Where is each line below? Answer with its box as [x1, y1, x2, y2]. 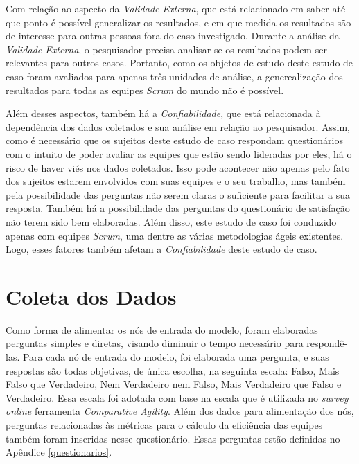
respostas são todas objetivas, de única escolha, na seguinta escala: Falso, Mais [6, 363, 340, 377]
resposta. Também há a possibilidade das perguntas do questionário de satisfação [6, 201, 350, 215]
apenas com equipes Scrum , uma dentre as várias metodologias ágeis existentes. [6, 228, 344, 242]
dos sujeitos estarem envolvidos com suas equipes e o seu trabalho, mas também [6, 174, 346, 188]
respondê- [306, 336, 348, 350]
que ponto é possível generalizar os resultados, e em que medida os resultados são [6, 15, 351, 29]
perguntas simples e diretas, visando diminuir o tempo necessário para [6, 336, 304, 350]
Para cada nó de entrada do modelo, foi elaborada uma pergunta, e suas [22, 350, 329, 364]
